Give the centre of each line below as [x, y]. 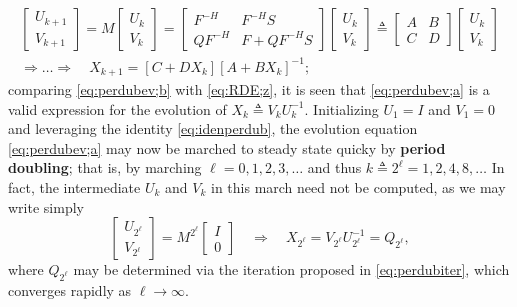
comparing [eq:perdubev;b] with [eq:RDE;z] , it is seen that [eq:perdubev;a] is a [249, 89]
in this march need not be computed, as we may [358, 186]
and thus [334, 167]
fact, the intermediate [74, 186]
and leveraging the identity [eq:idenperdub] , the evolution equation [213, 128]
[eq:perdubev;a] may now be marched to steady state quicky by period [227, 147]
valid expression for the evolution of [117, 108]
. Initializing [341, 108]
